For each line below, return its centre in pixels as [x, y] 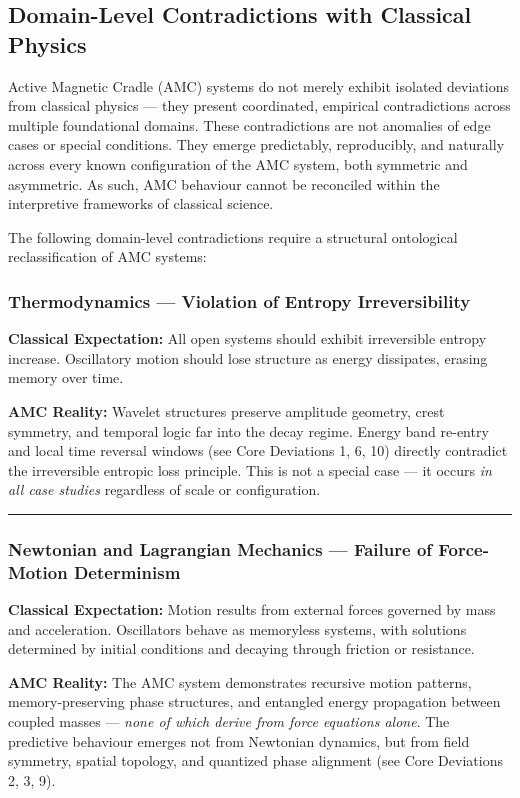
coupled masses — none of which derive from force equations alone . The [229, 721]
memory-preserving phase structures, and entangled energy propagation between [254, 701]
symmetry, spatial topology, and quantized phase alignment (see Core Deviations [255, 760]
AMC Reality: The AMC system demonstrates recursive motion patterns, [240, 681]
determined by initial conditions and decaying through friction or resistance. [241, 648]
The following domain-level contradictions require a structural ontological [233, 236]
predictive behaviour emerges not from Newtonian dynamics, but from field [239, 740]
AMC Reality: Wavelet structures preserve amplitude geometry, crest [226, 410]
